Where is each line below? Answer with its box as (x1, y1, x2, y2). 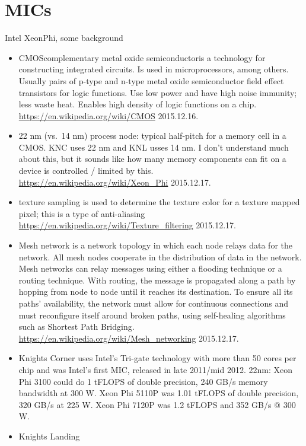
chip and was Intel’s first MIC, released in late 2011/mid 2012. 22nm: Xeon (18, 363, 292, 375)
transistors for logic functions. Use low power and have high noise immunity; (18, 86, 297, 98)
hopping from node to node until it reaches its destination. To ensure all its (18, 285, 293, 298)
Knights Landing (18, 429, 80, 442)
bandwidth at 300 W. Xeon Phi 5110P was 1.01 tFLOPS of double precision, (18, 387, 299, 399)
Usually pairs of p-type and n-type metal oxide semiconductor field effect (18, 74, 284, 87)
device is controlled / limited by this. (18, 164, 154, 177)
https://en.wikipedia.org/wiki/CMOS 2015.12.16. (18, 109, 199, 122)
